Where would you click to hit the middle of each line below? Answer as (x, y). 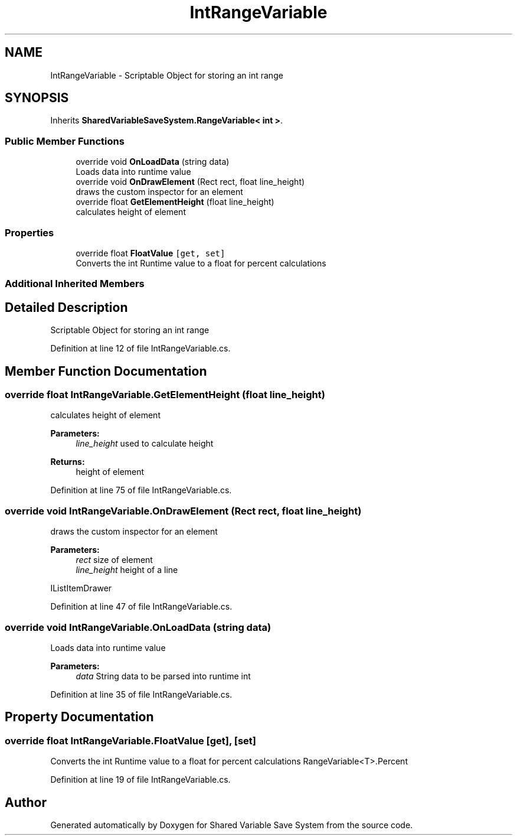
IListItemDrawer (81, 588)
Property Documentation (79, 717)
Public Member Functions (65, 141)
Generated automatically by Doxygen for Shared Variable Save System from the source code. (232, 825)
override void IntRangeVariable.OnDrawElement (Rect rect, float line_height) (183, 511)
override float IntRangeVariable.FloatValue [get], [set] (130, 740)
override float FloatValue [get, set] (150, 253)
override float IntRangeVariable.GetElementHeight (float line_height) (165, 395)
